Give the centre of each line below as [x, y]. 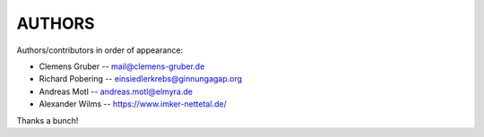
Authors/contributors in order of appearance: [100, 50]
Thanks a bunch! [48, 120]
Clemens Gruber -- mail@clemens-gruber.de [122, 66]
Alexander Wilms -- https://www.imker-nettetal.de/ [133, 104]
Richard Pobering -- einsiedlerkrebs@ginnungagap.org [140, 79]
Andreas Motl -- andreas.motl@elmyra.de [116, 91]
